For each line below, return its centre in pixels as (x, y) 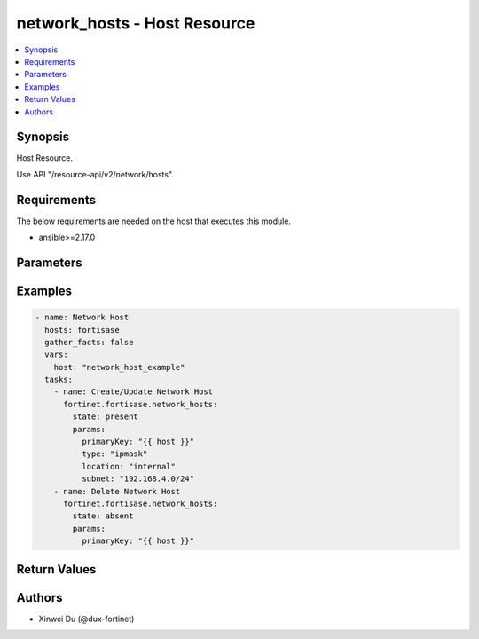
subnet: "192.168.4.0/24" (138, 479)
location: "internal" (129, 466)
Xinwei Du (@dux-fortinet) (86, 619)
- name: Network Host (82, 318)
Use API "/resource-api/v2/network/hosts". (95, 174)
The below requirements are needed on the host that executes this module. (154, 221)
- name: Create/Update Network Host (133, 392)
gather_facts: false (89, 342)
